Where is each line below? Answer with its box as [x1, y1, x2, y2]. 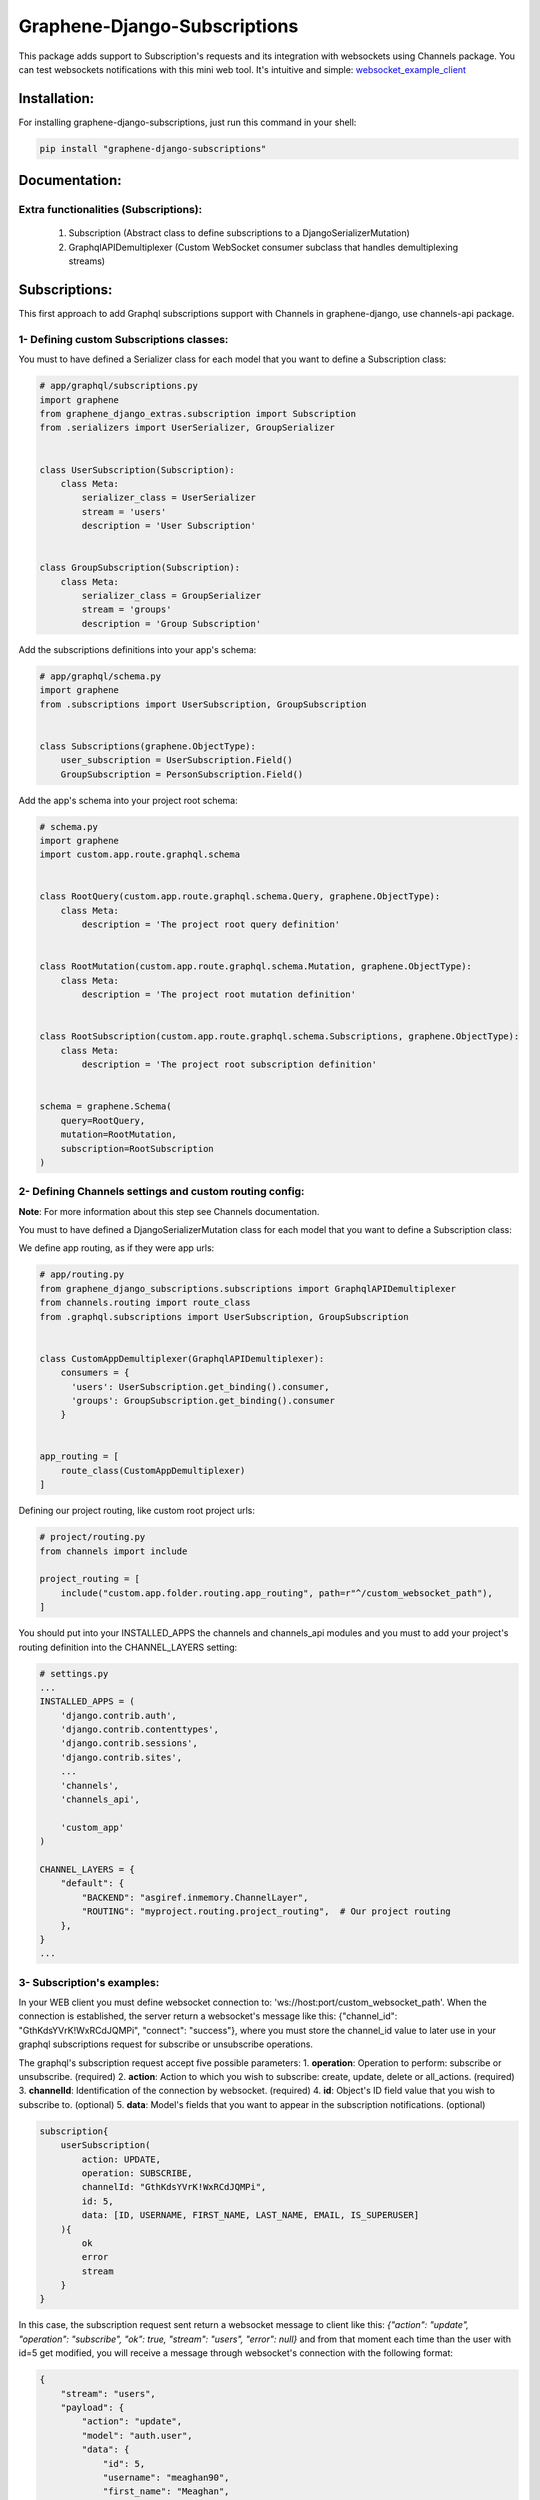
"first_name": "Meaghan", [102, 2486, 230, 2497]
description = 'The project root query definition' [81, 919, 341, 930]
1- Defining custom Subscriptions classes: [18, 332, 229, 346]
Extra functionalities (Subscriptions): [18, 203, 203, 217]
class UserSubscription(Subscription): [39, 464, 235, 475]
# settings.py [39, 1668, 109, 1679]
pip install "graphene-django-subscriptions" [39, 143, 267, 154]
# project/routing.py [39, 1531, 146, 1543]
